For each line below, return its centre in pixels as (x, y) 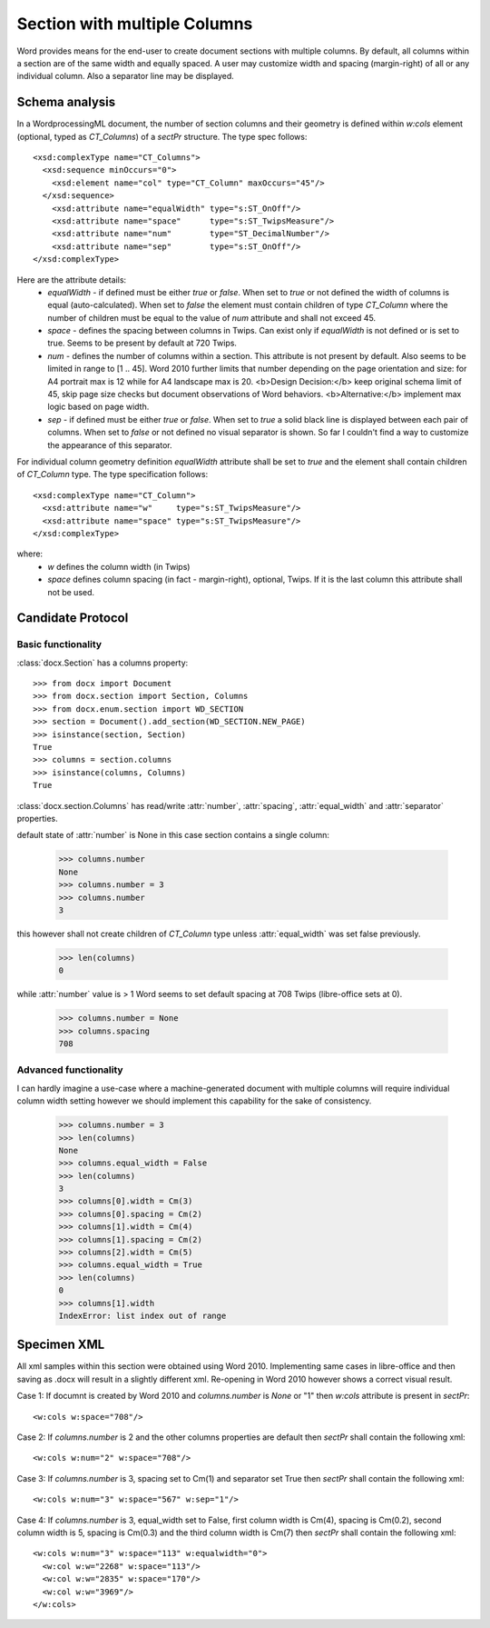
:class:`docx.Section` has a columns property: (103, 663)
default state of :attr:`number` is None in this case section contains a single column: (173, 835)
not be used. (71, 592)
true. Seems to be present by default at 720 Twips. (142, 343)
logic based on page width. (98, 407)
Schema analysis (66, 102)
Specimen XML (61, 1345)
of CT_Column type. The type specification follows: (113, 474)
